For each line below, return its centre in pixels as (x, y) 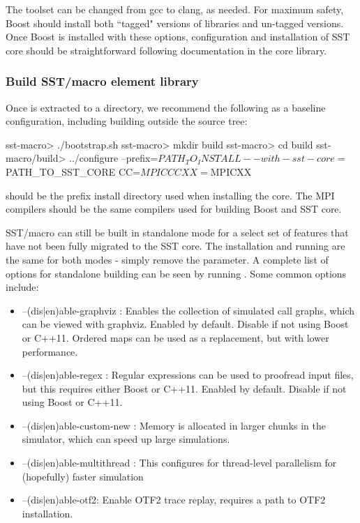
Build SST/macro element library (102, 81)
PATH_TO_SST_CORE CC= (73, 171)
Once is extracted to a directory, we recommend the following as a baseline (166, 107)
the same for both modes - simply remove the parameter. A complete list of (167, 259)
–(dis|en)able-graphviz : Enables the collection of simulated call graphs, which (188, 310)
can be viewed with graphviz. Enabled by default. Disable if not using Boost (185, 324)
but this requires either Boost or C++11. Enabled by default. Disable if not (184, 388)
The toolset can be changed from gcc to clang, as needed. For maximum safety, (175, 9)
